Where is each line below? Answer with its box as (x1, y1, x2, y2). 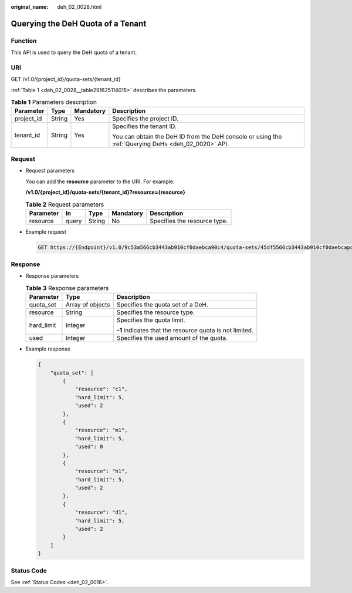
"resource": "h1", (75, 468, 128, 475)
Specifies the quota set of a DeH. (116, 301, 208, 309)
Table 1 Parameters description (11, 98, 97, 106)
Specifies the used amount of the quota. (116, 334, 228, 342)
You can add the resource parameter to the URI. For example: (25, 178, 175, 185)
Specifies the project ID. (112, 114, 179, 123)
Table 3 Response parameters (25, 284, 109, 292)
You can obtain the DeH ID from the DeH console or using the (112, 133, 282, 141)
